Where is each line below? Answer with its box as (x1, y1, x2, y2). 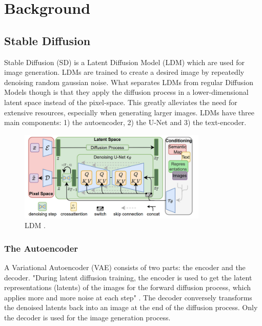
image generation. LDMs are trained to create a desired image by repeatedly (4, 67, 245, 77)
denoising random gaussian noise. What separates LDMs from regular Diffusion (4, 76, 253, 87)
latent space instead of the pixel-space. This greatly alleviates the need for (4, 96, 237, 107)
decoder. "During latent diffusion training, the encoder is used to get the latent (4, 272, 252, 282)
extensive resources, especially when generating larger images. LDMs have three (4, 107, 254, 117)
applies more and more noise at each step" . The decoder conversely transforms (4, 292, 252, 302)
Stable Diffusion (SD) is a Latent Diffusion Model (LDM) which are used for (4, 56, 245, 67)
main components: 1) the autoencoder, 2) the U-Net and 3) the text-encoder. (4, 117, 247, 128)
